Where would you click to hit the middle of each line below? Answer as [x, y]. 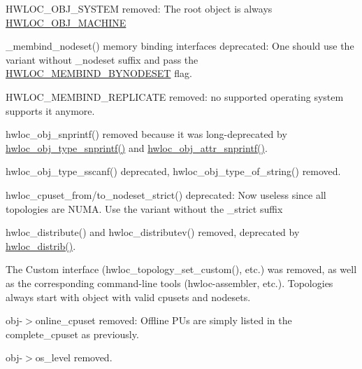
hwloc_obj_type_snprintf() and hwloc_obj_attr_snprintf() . [137, 147]
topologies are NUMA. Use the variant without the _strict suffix [144, 208]
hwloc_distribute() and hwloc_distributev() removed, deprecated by [153, 232]
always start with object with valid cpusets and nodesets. [128, 297]
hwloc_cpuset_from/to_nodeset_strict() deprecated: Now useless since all [166, 194]
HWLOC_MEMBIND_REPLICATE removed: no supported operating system [175, 96]
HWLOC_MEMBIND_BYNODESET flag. [99, 73]
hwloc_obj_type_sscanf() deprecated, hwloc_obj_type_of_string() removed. [173, 171]
